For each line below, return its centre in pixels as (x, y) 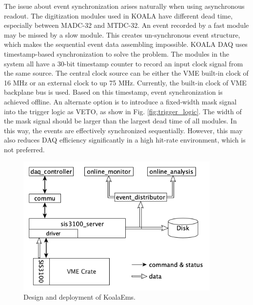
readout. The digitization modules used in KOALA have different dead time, (118, 15)
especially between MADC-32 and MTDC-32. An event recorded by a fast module (126, 25)
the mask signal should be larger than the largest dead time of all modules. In (120, 121)
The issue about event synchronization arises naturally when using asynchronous (124, 6)
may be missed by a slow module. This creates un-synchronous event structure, (122, 34)
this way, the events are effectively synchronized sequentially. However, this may (123, 130)
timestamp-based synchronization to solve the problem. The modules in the (117, 53)
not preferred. (24, 149)
